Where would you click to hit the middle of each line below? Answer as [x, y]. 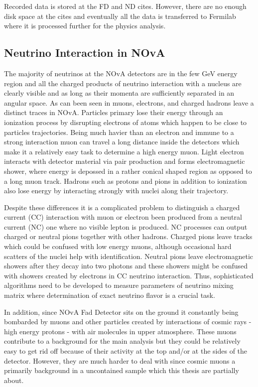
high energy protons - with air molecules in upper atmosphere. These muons [120, 331]
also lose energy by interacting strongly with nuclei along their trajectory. [116, 191]
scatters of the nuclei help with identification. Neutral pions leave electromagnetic [129, 256]
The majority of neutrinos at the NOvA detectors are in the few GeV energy [121, 73]
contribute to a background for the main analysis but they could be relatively [122, 341]
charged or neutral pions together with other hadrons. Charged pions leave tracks [128, 236]
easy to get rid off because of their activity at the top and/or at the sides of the [126, 351]
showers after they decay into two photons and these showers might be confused [126, 266]
